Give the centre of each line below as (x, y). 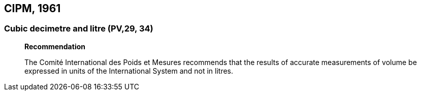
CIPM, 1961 (33, 8)
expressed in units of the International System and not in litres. (129, 71)
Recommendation (55, 46)
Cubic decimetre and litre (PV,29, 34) (79, 29)
